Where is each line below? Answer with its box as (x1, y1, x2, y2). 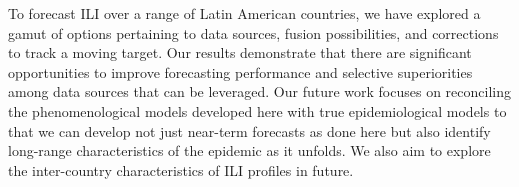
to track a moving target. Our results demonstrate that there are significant (8, 42, 472, 63)
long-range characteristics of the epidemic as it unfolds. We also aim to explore (8, 140, 491, 161)
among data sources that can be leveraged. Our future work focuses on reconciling (8, 81, 511, 102)
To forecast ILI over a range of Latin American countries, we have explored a (8, 3, 481, 23)
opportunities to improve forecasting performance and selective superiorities (8, 61, 473, 82)
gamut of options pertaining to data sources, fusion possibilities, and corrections (8, 22, 499, 43)
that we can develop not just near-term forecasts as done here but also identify (8, 120, 491, 141)
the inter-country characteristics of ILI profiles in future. (8, 159, 354, 180)
